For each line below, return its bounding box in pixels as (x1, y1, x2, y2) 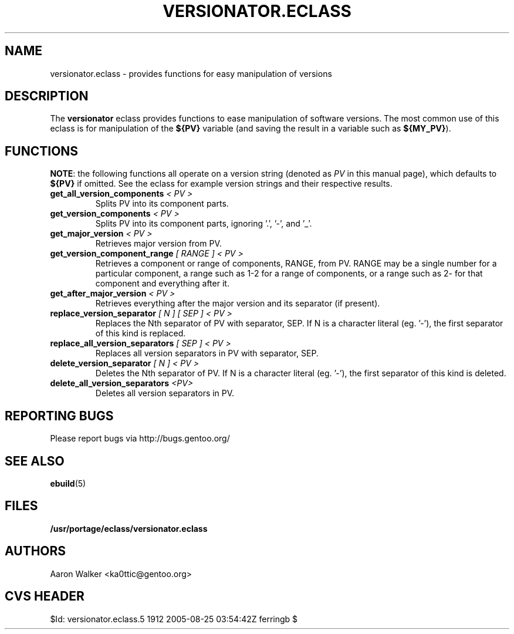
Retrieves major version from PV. (95, 238, 222, 249)
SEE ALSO (5, 453, 65, 468)
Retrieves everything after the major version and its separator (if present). (95, 298, 380, 309)
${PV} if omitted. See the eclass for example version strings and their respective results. (50, 178, 393, 189)
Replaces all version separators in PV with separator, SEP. (95, 348, 319, 359)
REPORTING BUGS (5, 408, 114, 423)
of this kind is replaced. (95, 328, 186, 339)
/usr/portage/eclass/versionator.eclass (50, 523, 208, 534)
